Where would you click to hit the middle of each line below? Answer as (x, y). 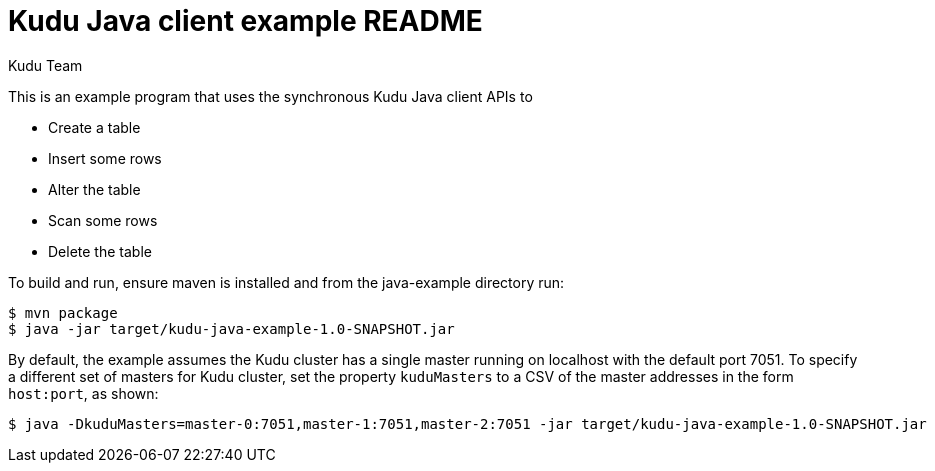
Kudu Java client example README (245, 21)
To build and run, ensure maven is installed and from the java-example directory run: (286, 282)
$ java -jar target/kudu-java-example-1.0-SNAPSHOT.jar (231, 328)
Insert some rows (105, 158)
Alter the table (94, 189)
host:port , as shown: (83, 393)
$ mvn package (63, 312)
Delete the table (100, 251)
